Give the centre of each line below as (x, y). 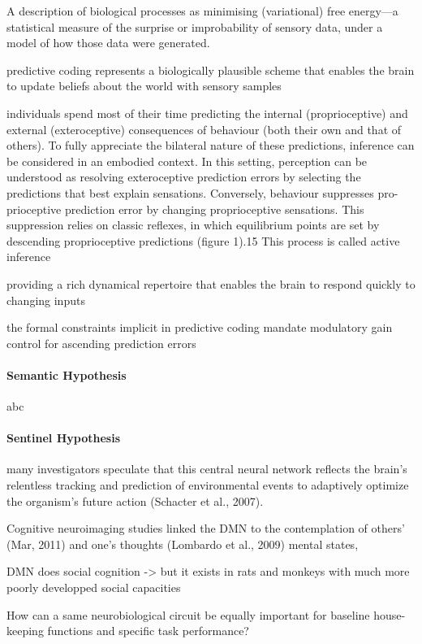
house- (390, 614)
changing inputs (46, 300)
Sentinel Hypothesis (63, 438)
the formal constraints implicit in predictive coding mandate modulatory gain (200, 327)
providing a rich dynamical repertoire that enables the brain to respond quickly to (211, 283)
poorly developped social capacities (94, 587)
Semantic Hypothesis (67, 374)
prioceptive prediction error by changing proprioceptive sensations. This (185, 209)
